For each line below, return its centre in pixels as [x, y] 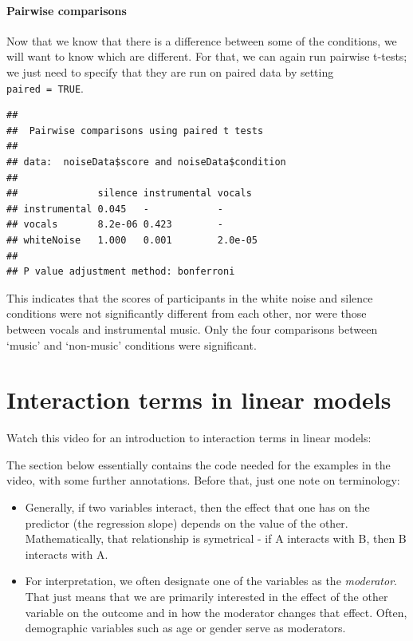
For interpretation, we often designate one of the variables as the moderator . [211, 581]
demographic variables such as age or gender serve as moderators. [185, 628]
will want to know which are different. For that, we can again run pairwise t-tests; [207, 56]
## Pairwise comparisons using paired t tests [135, 131]
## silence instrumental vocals [129, 194]
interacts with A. [67, 554]
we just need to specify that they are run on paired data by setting [170, 71]
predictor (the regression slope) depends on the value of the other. [187, 522]
